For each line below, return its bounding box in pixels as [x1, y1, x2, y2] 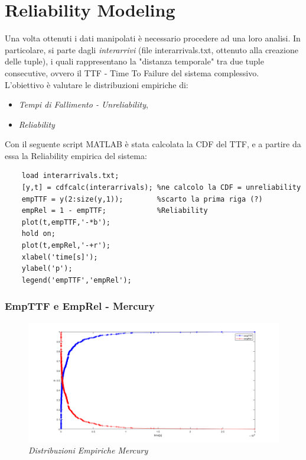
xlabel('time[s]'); [21, 252, 98, 261]
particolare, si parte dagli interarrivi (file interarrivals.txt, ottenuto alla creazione [5, 43, 298, 56]
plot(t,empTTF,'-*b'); [21, 218, 110, 226]
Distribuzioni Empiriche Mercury [28, 444, 148, 456]
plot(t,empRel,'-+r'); [21, 241, 110, 250]
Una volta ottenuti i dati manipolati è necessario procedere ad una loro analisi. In [5, 32, 301, 44]
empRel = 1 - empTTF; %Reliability [21, 206, 208, 215]
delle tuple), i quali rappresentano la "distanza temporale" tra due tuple [5, 55, 264, 67]
